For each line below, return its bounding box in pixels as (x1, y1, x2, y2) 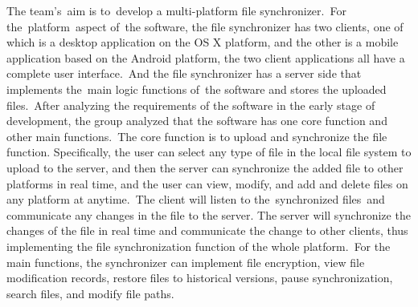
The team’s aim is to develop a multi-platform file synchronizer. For (6, 2, 346, 18)
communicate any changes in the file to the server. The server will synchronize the (6, 206, 411, 223)
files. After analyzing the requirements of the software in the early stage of (6, 96, 375, 113)
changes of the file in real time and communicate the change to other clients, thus (6, 222, 408, 239)
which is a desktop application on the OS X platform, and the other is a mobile (6, 34, 399, 50)
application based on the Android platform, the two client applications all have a (6, 49, 405, 66)
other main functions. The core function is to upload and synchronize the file (6, 127, 387, 144)
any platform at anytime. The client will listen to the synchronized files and (6, 191, 385, 208)
